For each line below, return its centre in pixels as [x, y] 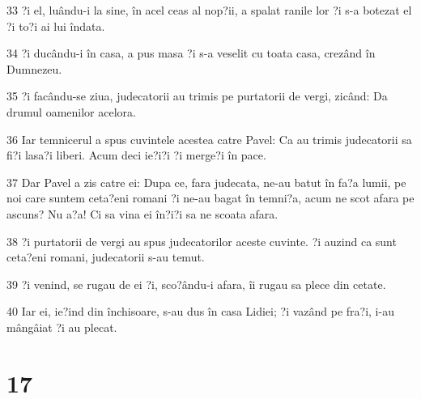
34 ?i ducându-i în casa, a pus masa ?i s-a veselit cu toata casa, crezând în [191, 53]
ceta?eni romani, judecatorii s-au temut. [106, 257]
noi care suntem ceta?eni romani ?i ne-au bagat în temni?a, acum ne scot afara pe [210, 198]
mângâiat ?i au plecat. [62, 327]
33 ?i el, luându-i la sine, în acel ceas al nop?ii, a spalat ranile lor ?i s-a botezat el [209, 10]
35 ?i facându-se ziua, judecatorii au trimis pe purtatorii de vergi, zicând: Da [197, 96]
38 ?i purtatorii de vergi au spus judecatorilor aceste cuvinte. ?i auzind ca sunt [202, 241]
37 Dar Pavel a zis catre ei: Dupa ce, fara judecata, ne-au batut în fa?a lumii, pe [206, 182]
